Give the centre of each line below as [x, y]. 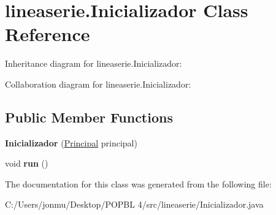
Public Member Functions [89, 117]
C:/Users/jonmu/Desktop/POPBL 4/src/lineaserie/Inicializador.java [134, 204]
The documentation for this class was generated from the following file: [138, 183]
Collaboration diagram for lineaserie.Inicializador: [98, 84]
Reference [48, 34]
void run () [27, 163]
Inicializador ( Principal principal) [71, 142]
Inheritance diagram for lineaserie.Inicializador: [94, 63]
